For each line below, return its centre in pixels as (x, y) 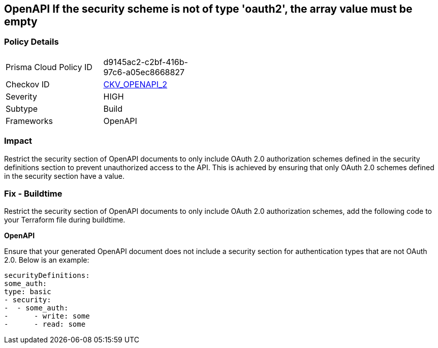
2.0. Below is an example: (47, 260)
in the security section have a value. (64, 176)
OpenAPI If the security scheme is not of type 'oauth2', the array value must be (208, 9)
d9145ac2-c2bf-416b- (146, 62)
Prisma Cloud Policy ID (49, 67)
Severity (21, 96)
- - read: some (45, 324)
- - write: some (47, 316)
